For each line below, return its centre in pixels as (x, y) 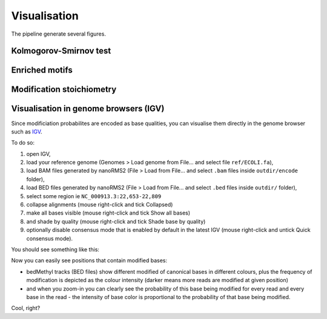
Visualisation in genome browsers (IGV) (88, 109)
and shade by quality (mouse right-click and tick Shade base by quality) (116, 221)
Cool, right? (26, 308)
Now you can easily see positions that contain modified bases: (89, 260)
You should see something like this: (55, 249)
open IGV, (38, 153)
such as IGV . (27, 131)
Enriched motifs (42, 70)
